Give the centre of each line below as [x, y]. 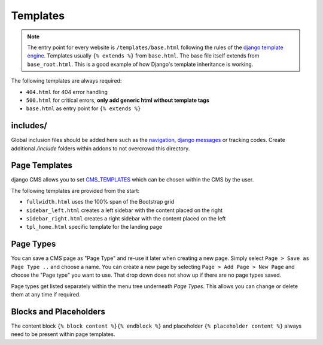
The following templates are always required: [66, 81]
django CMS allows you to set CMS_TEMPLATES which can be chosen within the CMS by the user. [132, 180]
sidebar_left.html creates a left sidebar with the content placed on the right [124, 210]
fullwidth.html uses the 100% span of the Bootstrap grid [100, 202]
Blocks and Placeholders [58, 311]
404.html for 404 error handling [67, 92]
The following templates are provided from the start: [75, 190]
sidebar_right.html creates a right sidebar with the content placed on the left [126, 219]
